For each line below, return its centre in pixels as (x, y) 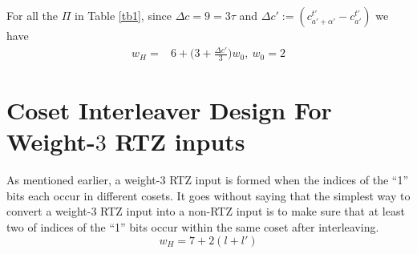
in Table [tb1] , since (123, 15)
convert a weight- (49, 211)
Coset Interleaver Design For (169, 110)
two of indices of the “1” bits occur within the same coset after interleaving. (193, 227)
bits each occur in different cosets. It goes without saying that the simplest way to (208, 195)
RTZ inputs (180, 141)
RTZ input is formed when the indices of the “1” (289, 180)
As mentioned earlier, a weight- (83, 180)
